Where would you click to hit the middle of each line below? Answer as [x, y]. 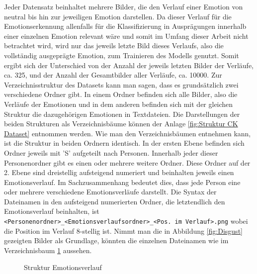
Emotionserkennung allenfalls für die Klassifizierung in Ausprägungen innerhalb [125, 26]
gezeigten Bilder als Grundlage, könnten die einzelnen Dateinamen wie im [116, 240]
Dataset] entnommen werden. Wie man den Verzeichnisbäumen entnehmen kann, [128, 133]
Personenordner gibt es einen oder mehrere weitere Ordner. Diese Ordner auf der [127, 162]
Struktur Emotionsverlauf [63, 267]
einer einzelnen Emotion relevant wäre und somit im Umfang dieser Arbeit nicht [126, 36]
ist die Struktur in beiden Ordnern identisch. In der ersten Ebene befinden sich [124, 143]
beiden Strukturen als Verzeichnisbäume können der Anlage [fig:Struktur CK [121, 124]
